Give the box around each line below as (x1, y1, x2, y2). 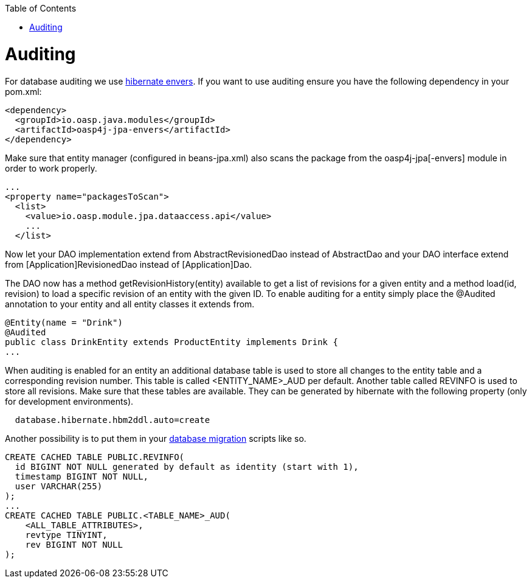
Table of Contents (5, 3, 77, 13)
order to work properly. (5, 162, 97, 173)
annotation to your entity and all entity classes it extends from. (5, 298, 255, 309)
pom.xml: (5, 86, 42, 97)
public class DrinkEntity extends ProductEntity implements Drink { (5, 337, 338, 347)
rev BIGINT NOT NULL (25, 539, 123, 550)
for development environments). (5, 396, 134, 407)
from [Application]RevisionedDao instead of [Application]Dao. (5, 259, 252, 270)
